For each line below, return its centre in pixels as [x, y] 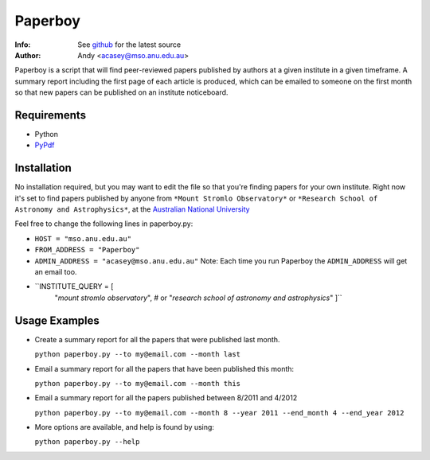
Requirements [51, 115]
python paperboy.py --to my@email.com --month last [138, 355]
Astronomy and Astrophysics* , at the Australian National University [132, 209]
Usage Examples [57, 320]
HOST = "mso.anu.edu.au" [83, 238]
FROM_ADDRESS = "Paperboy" [87, 250]
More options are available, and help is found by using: [125, 427]
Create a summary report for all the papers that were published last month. [157, 339]
